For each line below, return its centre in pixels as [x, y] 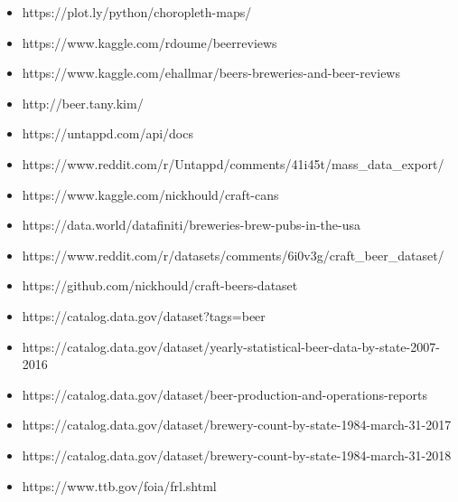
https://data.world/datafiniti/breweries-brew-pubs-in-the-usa [192, 225]
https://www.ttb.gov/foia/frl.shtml [119, 485]
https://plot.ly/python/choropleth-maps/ [137, 12]
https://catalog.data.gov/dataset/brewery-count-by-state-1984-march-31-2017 [237, 425]
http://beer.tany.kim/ [83, 103]
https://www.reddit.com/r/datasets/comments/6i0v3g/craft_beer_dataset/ [233, 255]
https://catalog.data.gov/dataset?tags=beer [144, 315]
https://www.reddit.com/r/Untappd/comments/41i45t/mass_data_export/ [233, 163]
